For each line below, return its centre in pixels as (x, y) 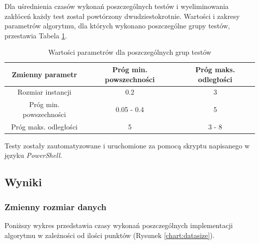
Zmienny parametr (44, 74)
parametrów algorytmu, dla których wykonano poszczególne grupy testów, (117, 26)
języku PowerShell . (33, 155)
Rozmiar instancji (44, 92)
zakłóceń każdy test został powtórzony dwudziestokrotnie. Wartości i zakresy (122, 16)
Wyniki (23, 182)
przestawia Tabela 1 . (36, 35)
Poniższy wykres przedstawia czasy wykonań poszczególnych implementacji (119, 225)
